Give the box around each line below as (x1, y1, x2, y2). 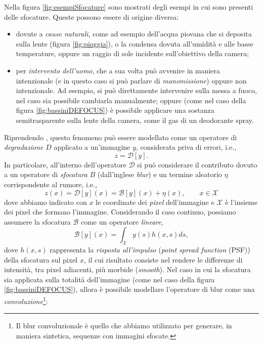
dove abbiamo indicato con (4, 196, 87, 207)
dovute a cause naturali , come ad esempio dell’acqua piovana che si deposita (16, 28, 252, 39)
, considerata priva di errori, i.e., (136, 142, 237, 152)
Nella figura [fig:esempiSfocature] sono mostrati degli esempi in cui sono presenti (4, 2, 253, 12)
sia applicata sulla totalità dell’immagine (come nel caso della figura (4, 274, 215, 284)
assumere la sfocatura (4, 216, 71, 227)
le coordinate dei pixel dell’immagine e (96, 196, 214, 207)
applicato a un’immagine (54, 142, 130, 152)
